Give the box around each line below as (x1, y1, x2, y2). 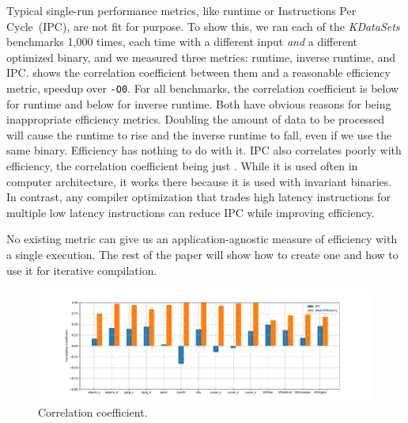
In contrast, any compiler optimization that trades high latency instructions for (6, 189, 391, 205)
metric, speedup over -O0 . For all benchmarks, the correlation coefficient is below (6, 79, 399, 96)
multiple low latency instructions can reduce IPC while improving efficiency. (6, 204, 375, 220)
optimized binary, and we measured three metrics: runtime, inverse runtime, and (6, 48, 396, 65)
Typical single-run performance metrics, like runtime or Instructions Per (6, 2, 357, 18)
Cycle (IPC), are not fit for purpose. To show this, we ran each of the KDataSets (6, 17, 400, 34)
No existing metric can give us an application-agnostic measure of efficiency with (6, 231, 398, 247)
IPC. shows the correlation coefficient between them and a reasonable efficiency (6, 64, 391, 81)
